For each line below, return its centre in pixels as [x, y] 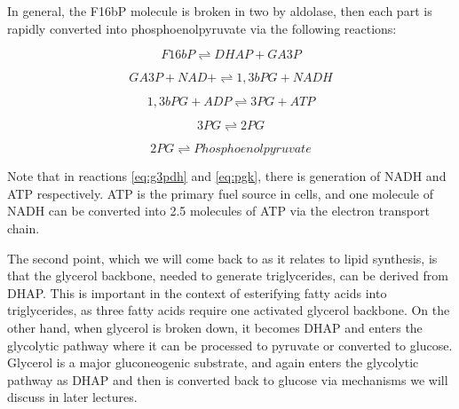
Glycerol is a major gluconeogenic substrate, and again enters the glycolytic [213, 362]
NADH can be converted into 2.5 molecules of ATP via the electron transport [218, 211]
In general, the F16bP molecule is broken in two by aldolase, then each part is [220, 11]
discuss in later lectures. [72, 397]
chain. [24, 228]
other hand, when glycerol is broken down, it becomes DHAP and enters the [215, 327]
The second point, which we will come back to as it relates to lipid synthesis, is [222, 258]
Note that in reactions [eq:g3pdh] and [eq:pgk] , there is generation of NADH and [227, 176]
